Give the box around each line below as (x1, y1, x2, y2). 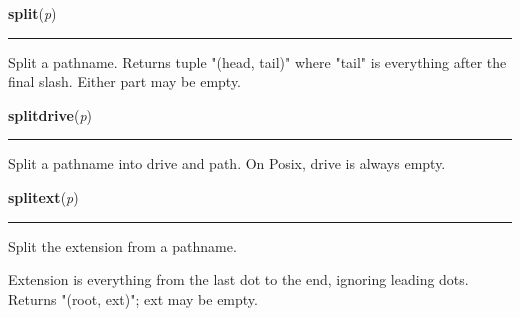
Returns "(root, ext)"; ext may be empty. (8, 288, 258, 309)
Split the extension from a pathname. (8, 235, 237, 256)
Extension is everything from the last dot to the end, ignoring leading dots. (8, 269, 469, 290)
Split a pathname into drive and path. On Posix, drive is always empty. (8, 153, 446, 174)
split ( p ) (8, 3, 57, 23)
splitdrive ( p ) (8, 104, 93, 125)
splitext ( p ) (8, 186, 79, 207)
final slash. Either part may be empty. (8, 71, 242, 92)
